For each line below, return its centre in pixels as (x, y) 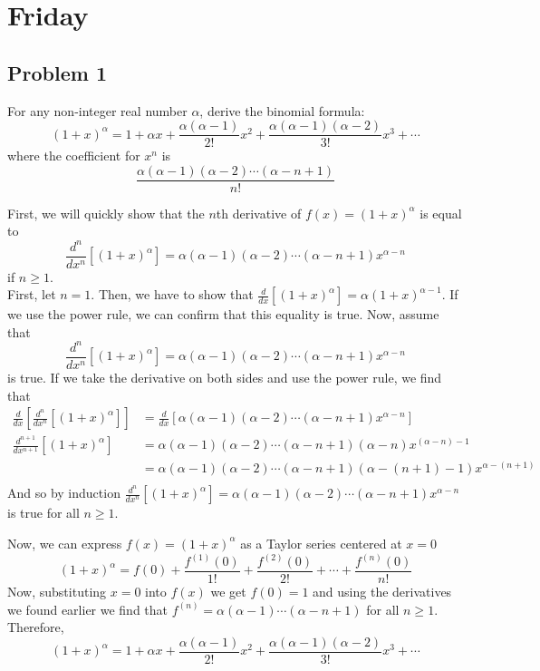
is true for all (43, 513)
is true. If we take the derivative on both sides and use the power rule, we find (225, 377)
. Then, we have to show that (172, 294)
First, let (32, 294)
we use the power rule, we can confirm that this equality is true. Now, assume (223, 314)
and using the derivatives (382, 592)
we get (228, 592)
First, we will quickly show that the (106, 213)
